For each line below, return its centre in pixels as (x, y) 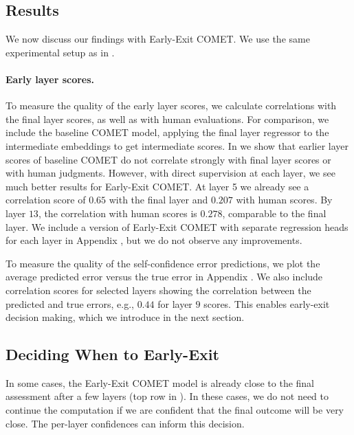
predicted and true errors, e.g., (70, 303)
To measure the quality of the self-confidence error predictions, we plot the (163, 263)
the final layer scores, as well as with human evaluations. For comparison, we (167, 119)
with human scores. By (284, 200)
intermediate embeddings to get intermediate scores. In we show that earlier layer (177, 145)
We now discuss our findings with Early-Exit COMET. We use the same (158, 39)
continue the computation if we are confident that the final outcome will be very (175, 410)
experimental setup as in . (60, 52)
